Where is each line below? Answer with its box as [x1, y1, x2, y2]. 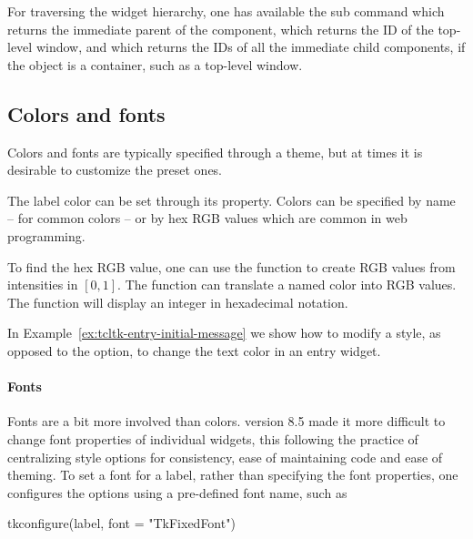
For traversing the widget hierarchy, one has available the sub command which [7, 2, 445, 20]
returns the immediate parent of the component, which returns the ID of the [7, 19, 434, 38]
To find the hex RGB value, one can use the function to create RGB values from [7, 257, 456, 276]
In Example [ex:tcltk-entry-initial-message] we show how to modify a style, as [7, 323, 441, 342]
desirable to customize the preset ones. [7, 160, 223, 179]
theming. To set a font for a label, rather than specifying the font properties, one [7, 465, 458, 484]
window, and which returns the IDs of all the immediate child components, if [35, 37, 466, 56]
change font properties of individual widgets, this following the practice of [7, 429, 418, 448]
